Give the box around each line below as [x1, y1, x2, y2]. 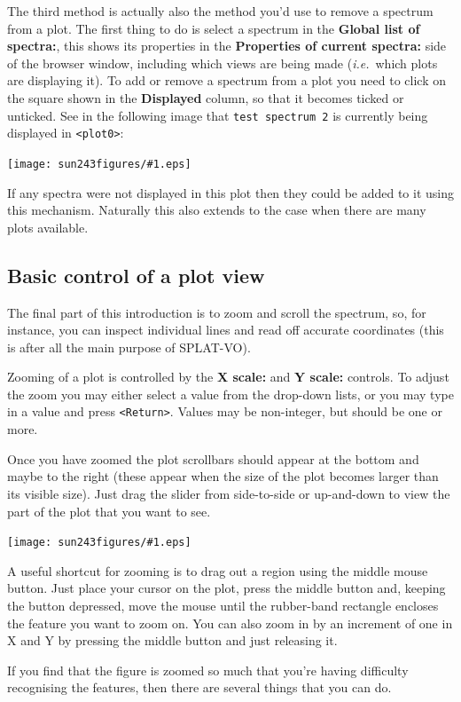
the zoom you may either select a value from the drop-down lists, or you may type [7, 384, 454, 403]
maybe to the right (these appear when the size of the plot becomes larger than [7, 467, 439, 485]
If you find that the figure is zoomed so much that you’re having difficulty [7, 660, 409, 679]
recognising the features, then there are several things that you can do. [7, 678, 392, 697]
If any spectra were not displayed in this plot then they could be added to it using [7, 183, 455, 201]
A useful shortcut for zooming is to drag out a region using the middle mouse [7, 561, 428, 580]
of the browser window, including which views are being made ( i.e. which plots [7, 53, 438, 72]
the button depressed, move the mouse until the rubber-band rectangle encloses [7, 596, 439, 614]
